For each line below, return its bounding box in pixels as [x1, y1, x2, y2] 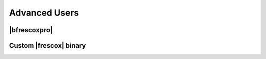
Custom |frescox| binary [9, 41, 86, 50]
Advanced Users [9, 7, 79, 18]
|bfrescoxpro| [9, 26, 53, 34]
